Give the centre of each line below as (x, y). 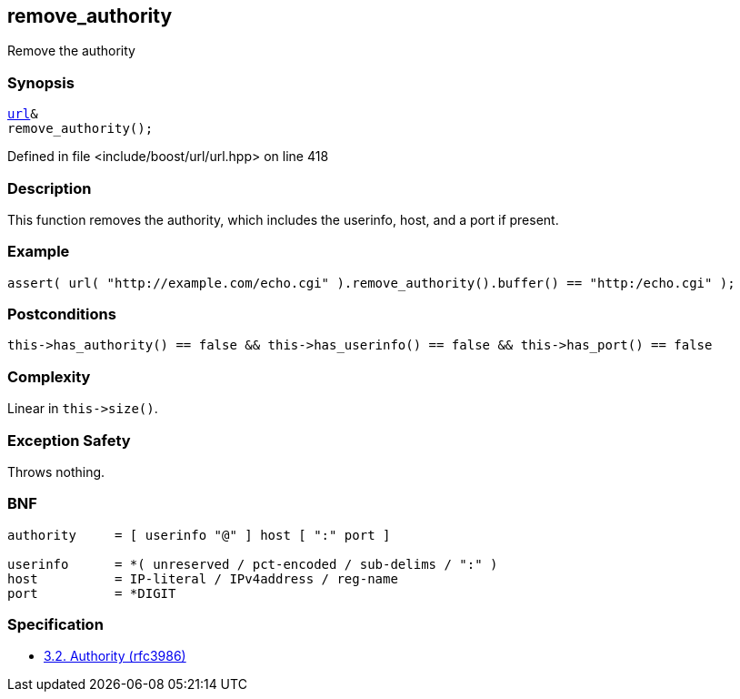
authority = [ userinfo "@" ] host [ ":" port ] (199, 535)
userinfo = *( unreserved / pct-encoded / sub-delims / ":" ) (253, 564)
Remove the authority (71, 51)
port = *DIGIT (92, 593)
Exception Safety (69, 440)
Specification (55, 625)
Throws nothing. (56, 471)
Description (50, 188)
